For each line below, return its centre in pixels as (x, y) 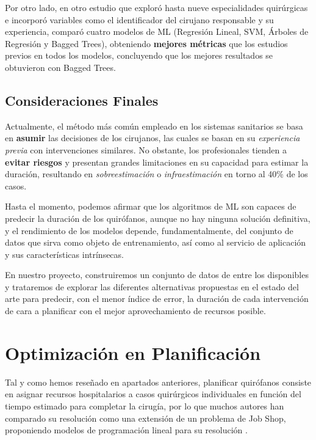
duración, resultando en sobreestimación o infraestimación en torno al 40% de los (156, 174)
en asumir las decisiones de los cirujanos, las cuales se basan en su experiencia (153, 138)
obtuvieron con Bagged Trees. (60, 67)
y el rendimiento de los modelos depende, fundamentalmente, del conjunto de (149, 230)
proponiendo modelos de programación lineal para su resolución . (126, 430)
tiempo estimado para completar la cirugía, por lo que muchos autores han (145, 405)
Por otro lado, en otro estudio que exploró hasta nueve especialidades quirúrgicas (156, 7)
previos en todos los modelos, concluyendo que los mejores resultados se (139, 55)
